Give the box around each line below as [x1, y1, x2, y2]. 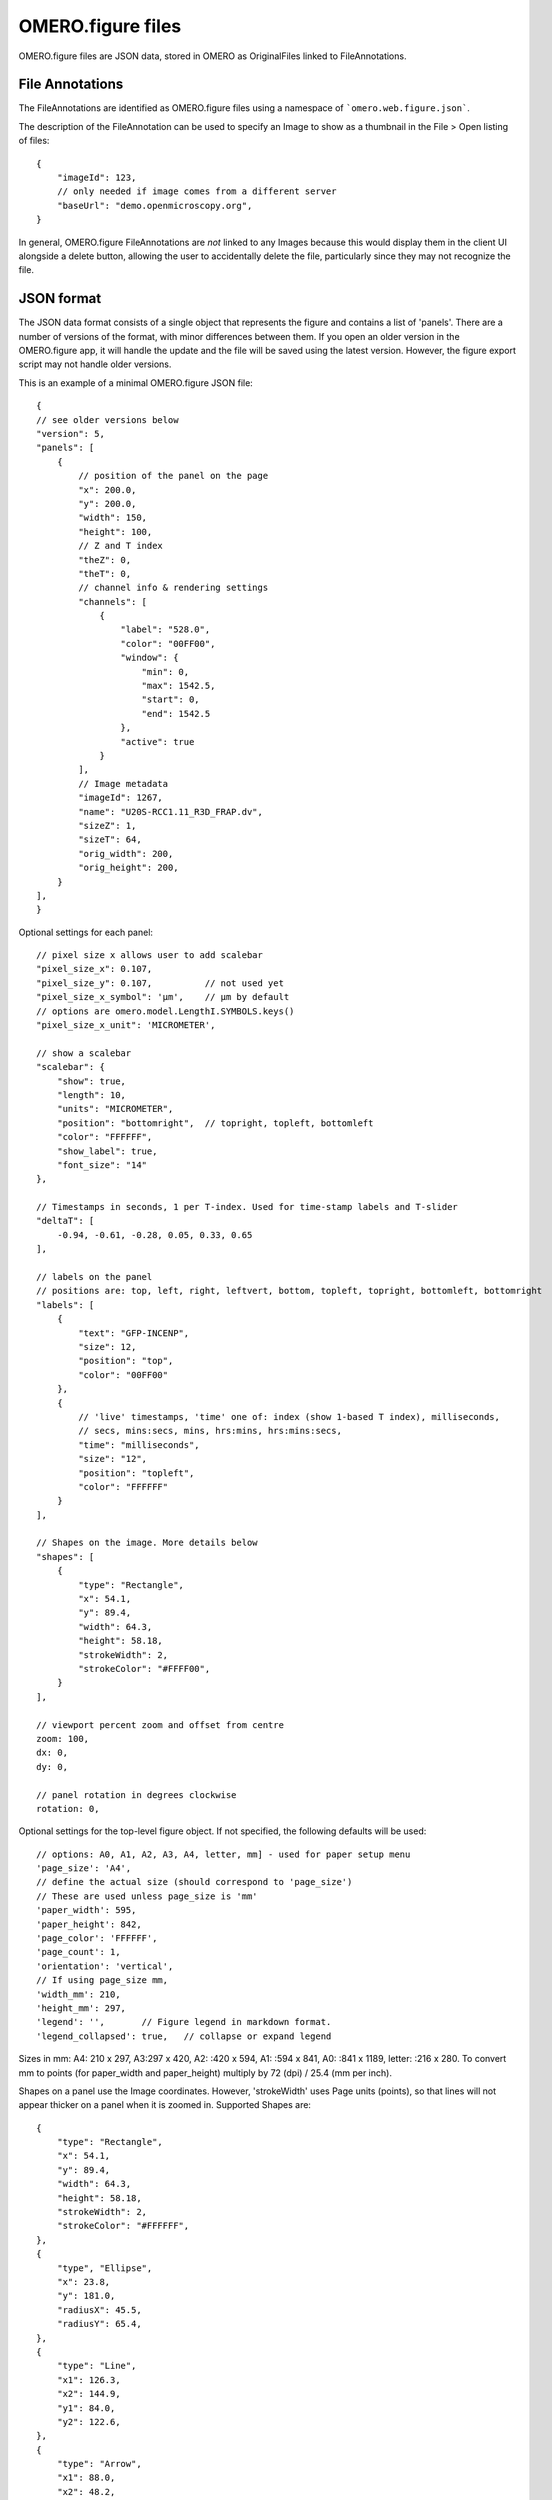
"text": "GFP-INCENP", [78, 1327, 190, 1339]
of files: [18, 135, 50, 147]
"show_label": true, [56, 1145, 158, 1157]
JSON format [18, 290, 102, 307]
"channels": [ [78, 596, 148, 607]
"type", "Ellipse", [56, 2262, 153, 2274]
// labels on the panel [36, 1271, 153, 1283]
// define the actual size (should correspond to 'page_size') [36, 1876, 353, 1888]
